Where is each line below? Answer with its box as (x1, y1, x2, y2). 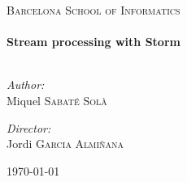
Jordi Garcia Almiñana (7, 135, 124, 152)
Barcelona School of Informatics (7, 2, 180, 18)
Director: (7, 119, 51, 136)
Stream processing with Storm (7, 33, 180, 50)
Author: (7, 76, 45, 93)
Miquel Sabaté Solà (7, 91, 107, 108)
